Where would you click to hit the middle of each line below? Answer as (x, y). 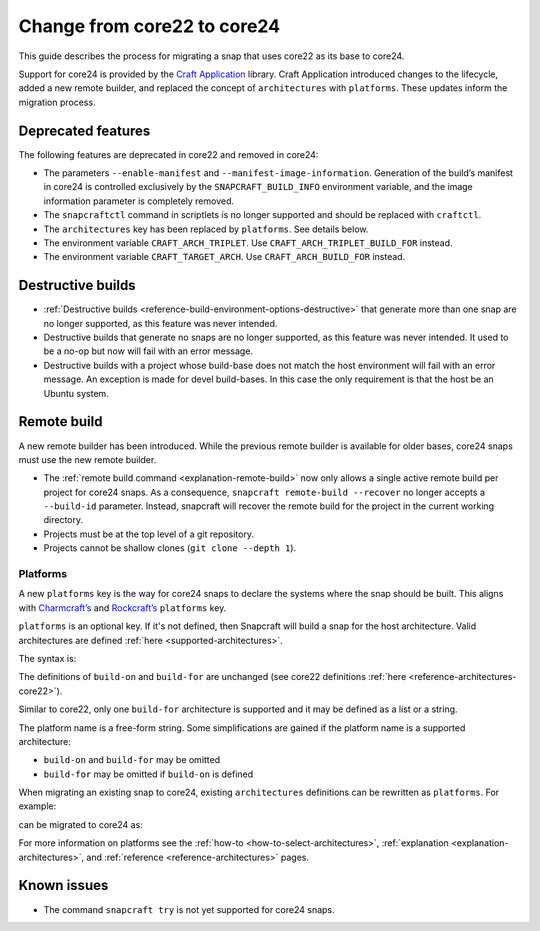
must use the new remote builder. (87, 459)
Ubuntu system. (76, 393)
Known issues (63, 885)
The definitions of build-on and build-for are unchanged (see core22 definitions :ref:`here (212, 677)
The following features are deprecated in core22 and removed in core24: (168, 154)
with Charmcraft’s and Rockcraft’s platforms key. (122, 607)
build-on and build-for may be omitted (132, 760)
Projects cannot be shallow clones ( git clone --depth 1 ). (170, 548)
